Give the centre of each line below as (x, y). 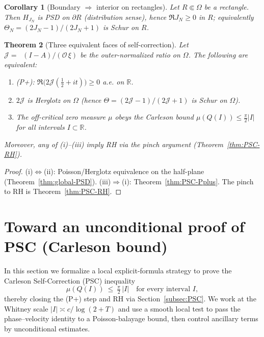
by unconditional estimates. (47, 328)
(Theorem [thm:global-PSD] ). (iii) (58, 181)
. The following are (218, 54)
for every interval (163, 289)
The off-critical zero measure (61, 117)
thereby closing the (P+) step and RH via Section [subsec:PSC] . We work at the (130, 299)
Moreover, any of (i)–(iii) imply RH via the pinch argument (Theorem (114, 144)
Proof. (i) (19, 171)
